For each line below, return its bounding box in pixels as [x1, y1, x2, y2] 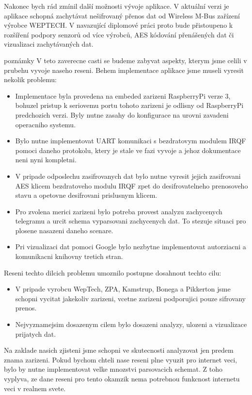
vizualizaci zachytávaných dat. [4, 39, 94, 49]
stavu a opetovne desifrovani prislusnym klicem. [15, 190, 157, 200]
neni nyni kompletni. [15, 155, 77, 165]
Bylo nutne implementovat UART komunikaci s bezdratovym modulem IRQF [15, 136, 246, 146]
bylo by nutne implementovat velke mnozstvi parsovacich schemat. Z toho [4, 364, 222, 374]
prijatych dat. [15, 328, 56, 339]
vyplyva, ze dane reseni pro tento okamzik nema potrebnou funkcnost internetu [4, 374, 240, 383]
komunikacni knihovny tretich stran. [15, 251, 123, 261]
